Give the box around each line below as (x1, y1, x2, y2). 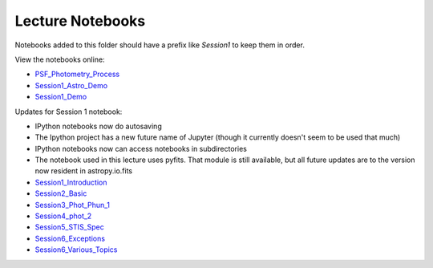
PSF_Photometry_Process (34, 69, 120, 79)
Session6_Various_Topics (34, 245, 118, 254)
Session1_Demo (34, 92, 87, 102)
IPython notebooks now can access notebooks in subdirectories (34, 144, 248, 153)
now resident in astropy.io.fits (34, 166, 132, 176)
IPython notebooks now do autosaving (34, 121, 162, 131)
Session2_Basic (34, 189, 87, 198)
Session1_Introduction (34, 177, 107, 187)
